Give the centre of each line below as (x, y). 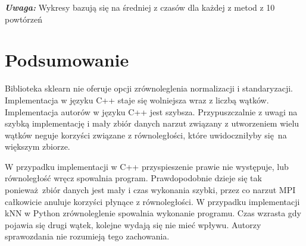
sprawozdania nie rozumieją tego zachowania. (87, 236)
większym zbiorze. (38, 146)
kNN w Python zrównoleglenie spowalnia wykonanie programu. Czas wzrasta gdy (153, 213)
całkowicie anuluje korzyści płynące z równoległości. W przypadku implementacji (152, 201)
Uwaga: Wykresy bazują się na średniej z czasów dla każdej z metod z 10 (140, 7)
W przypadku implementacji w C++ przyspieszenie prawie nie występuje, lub (147, 166)
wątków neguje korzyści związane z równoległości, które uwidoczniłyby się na (146, 135)
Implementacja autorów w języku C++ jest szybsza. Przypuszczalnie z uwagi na (151, 111)
